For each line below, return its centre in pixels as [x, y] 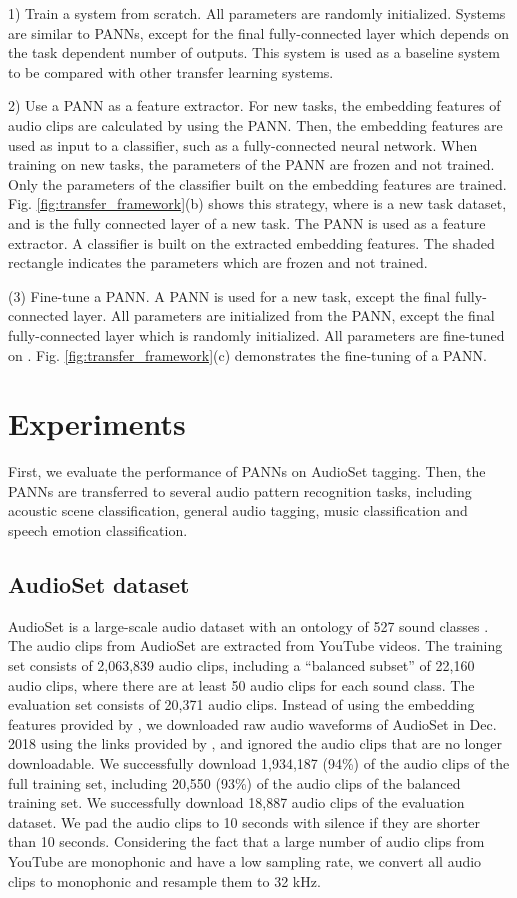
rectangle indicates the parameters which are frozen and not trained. [218, 262]
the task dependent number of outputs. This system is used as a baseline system [254, 52]
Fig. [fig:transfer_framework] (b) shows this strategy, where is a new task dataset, [257, 203]
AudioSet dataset [99, 583]
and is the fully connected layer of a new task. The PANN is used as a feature [247, 222]
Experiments [97, 423]
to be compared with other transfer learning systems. [171, 71]
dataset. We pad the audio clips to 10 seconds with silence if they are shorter [244, 821]
